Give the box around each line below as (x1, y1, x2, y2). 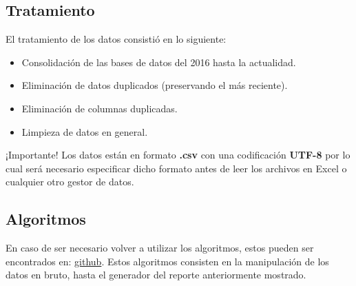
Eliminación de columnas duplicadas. (21, 101, 178, 115)
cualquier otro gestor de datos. (6, 174, 134, 189)
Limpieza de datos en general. (21, 124, 148, 139)
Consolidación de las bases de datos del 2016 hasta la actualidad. (21, 54, 296, 69)
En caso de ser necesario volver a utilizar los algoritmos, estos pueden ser (6, 241, 314, 255)
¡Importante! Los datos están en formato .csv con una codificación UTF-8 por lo (6, 147, 350, 162)
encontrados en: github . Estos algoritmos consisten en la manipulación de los (6, 254, 329, 268)
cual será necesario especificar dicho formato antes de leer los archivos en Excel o (6, 161, 347, 175)
